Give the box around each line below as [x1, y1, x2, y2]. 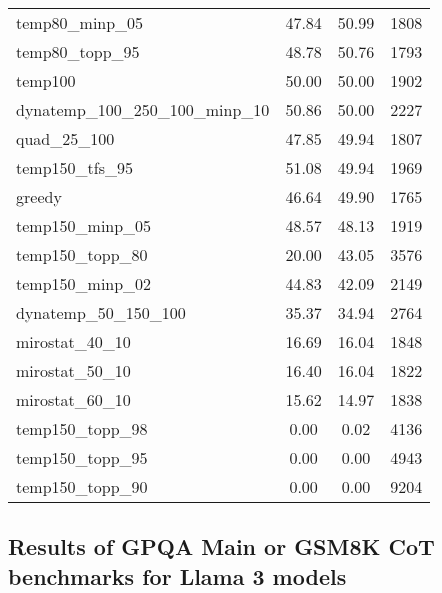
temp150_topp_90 [16, 475, 148, 498]
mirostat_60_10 [16, 388, 131, 411]
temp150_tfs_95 [16, 156, 133, 179]
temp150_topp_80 [16, 243, 148, 266]
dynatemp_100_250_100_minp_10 [16, 98, 270, 121]
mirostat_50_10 [16, 359, 131, 382]
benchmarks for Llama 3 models [8, 560, 347, 591]
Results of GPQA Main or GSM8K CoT [8, 531, 435, 562]
